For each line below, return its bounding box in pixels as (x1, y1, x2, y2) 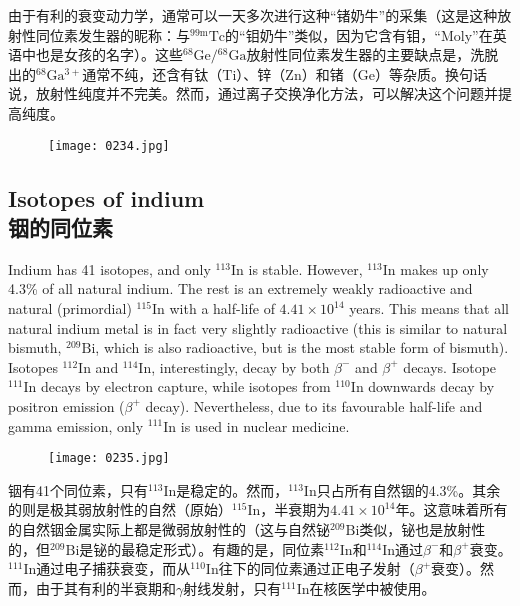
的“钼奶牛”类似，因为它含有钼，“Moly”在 (225, 24, 493, 45)
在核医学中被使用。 (309, 577, 436, 598)
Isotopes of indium (8, 182, 205, 213)
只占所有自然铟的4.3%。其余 (316, 479, 501, 500)
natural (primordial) (8, 298, 132, 318)
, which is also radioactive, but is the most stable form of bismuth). (95, 337, 509, 358)
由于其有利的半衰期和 (35, 577, 176, 598)
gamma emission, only (8, 415, 144, 436)
